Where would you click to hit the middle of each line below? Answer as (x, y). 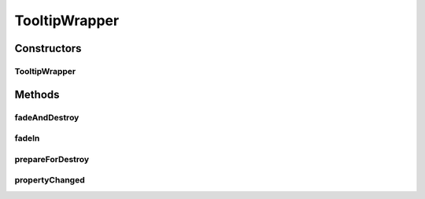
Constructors (48, 48)
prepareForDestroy (52, 159)
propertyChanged (50, 180)
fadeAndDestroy (47, 117)
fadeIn (27, 138)
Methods (37, 94)
